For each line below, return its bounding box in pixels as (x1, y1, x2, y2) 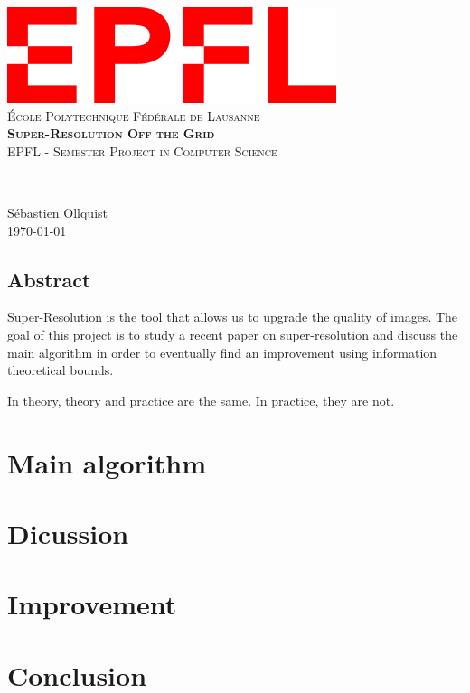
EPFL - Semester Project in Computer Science (7, 141, 277, 160)
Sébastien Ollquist (7, 202, 108, 221)
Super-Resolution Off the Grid (7, 124, 215, 143)
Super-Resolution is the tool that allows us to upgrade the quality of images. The (7, 307, 458, 326)
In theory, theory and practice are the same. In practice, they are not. (7, 390, 395, 409)
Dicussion (7, 514, 129, 551)
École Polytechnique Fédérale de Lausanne (7, 106, 260, 125)
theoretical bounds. (7, 361, 114, 379)
